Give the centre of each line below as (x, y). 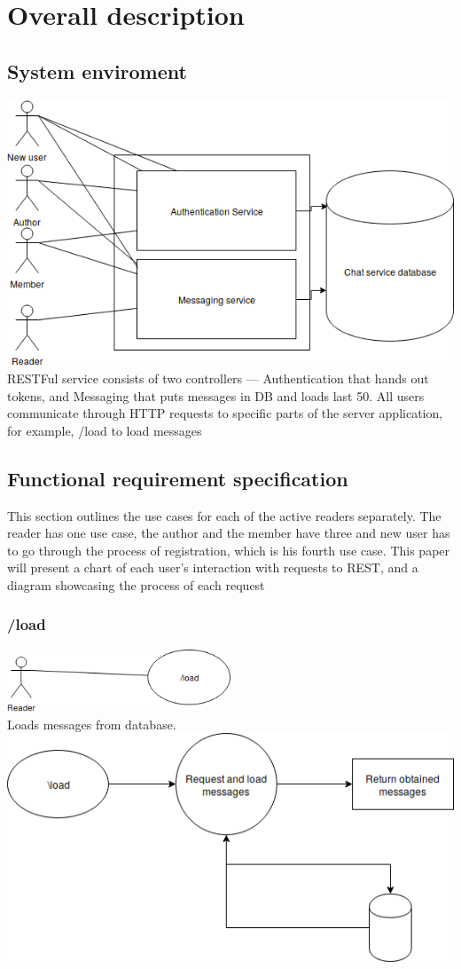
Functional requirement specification (178, 478)
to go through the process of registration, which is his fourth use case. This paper (229, 550)
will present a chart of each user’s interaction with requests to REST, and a (213, 567)
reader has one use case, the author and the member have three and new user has (229, 533)
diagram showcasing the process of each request (136, 584)
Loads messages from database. (92, 724)
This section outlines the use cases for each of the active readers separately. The (224, 515)
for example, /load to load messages (105, 430)
